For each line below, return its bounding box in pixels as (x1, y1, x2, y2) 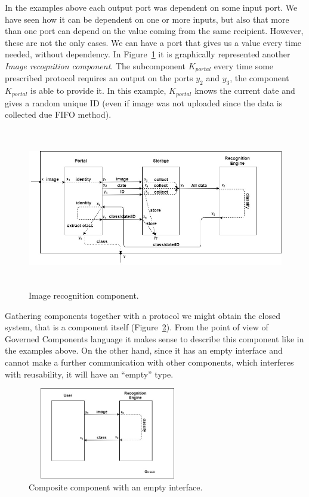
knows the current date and (194, 84, 295, 97)
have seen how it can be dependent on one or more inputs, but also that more (5, 13, 289, 25)
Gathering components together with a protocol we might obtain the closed (5, 309, 280, 321)
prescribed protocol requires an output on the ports (5, 72, 193, 84)
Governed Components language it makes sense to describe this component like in (5, 332, 304, 345)
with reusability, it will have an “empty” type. (5, 367, 174, 380)
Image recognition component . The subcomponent (5, 59, 186, 72)
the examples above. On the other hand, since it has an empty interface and (5, 344, 283, 357)
